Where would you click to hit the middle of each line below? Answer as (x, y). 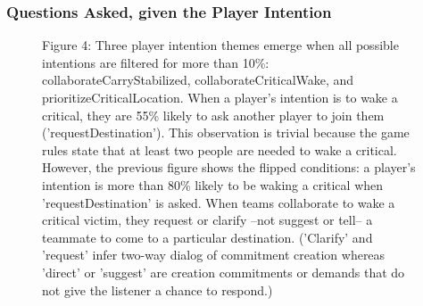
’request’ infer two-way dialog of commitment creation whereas (214, 255)
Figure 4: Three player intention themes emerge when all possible (220, 45)
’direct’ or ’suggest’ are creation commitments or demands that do (224, 272)
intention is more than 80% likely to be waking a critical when (213, 184)
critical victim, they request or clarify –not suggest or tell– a (207, 220)
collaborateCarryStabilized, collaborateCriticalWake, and (198, 80)
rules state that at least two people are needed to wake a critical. (220, 149)
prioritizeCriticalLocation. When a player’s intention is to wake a (220, 97)
